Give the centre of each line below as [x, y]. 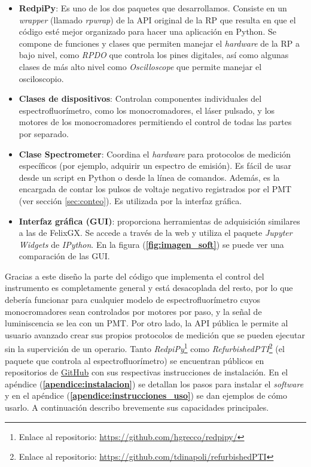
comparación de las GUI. [64, 256]
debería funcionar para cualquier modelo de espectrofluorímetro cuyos [133, 300]
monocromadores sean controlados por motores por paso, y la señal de [133, 311]
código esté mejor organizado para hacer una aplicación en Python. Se [147, 31]
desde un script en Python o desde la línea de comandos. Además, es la [149, 177]
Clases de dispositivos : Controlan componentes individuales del [140, 98]
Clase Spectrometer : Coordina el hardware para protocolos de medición [155, 154]
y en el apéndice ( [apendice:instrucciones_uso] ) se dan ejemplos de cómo [146, 395]
